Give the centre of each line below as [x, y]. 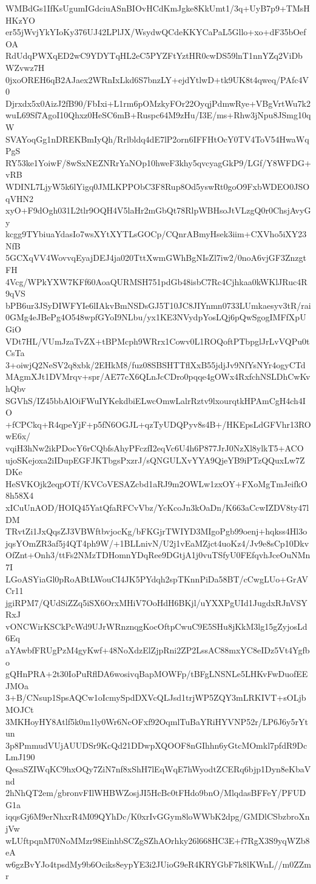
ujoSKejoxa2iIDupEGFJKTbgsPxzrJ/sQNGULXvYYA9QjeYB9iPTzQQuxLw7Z [155, 460]
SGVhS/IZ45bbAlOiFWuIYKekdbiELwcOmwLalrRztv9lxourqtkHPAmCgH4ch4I [156, 400]
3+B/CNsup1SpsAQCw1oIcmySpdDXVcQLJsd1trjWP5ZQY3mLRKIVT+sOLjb [156, 697]
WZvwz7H [25, 67]
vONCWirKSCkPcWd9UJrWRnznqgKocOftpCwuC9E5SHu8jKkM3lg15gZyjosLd [156, 626]
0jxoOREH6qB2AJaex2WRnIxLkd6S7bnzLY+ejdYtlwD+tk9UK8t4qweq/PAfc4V [157, 79]
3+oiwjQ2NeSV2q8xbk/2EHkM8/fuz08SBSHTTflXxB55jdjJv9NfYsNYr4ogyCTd [156, 364]
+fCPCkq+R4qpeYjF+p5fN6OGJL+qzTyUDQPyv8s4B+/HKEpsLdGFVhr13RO [158, 424]
